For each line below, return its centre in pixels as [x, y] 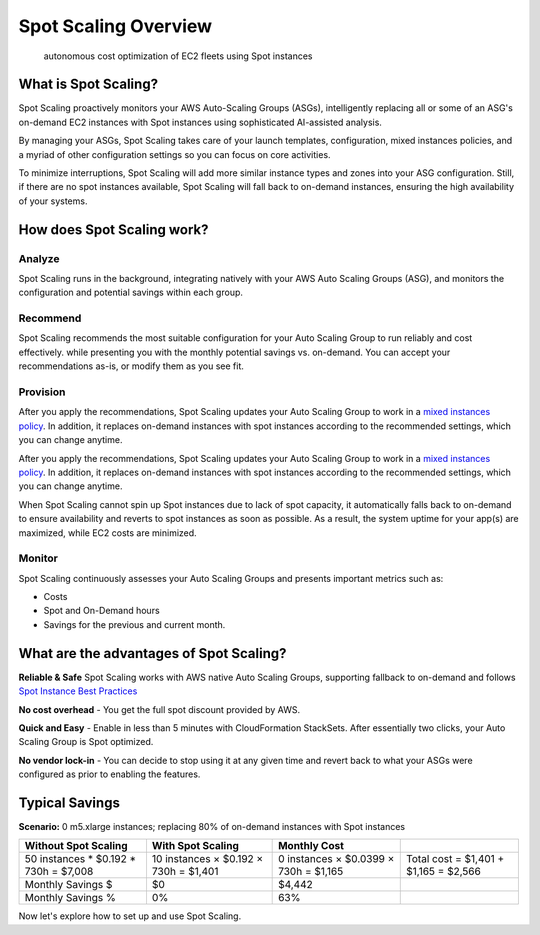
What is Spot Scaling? [88, 84]
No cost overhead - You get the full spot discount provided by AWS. [159, 709]
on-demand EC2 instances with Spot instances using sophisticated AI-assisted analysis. [200, 122]
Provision [42, 392]
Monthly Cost [311, 846]
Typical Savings [69, 802]
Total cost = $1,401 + [455, 859]
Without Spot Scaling [76, 846]
